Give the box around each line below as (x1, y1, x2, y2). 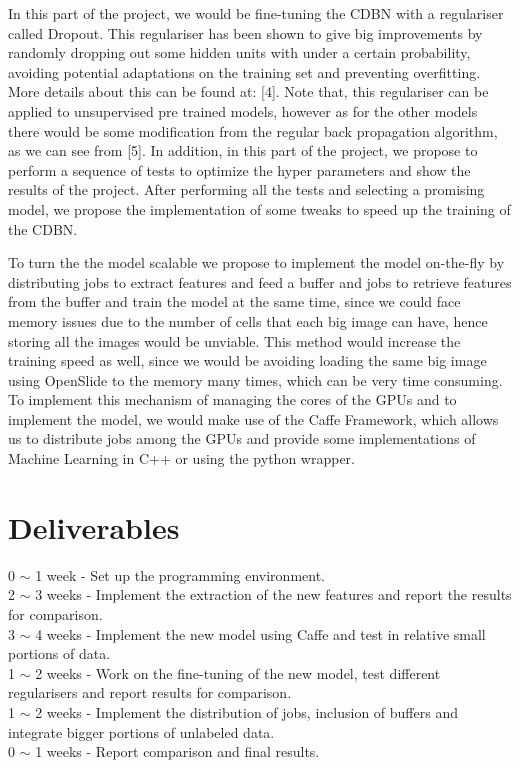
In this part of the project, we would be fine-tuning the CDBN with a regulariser (8, 3, 504, 23)
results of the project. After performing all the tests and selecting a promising (8, 179, 485, 200)
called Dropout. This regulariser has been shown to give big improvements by (8, 22, 483, 43)
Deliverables (8, 506, 180, 547)
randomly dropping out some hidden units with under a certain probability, (8, 42, 471, 63)
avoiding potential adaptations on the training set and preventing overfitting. (8, 61, 481, 82)
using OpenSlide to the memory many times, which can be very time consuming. (8, 369, 503, 390)
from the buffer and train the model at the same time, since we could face (8, 291, 461, 312)
